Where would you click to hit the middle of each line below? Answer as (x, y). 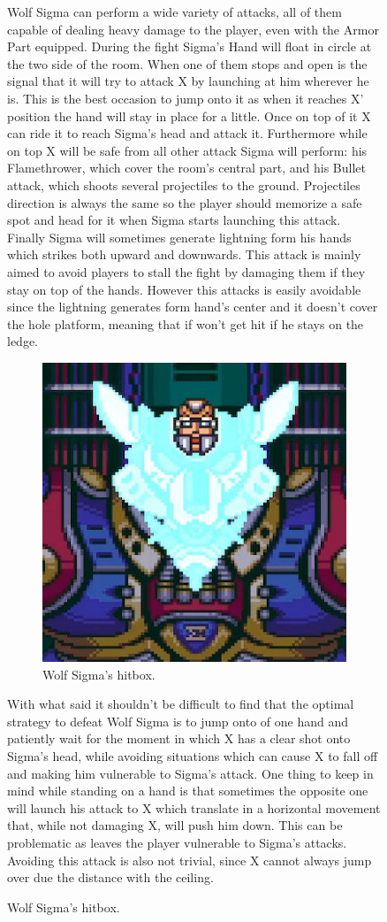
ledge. (23, 341)
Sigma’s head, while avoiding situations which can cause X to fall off (193, 756)
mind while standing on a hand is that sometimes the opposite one (188, 791)
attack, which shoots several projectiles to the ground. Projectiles (184, 184)
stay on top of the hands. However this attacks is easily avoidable (184, 289)
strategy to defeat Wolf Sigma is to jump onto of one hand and (178, 721)
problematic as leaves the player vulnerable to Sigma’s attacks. (177, 842)
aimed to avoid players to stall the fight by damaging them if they (186, 271)
